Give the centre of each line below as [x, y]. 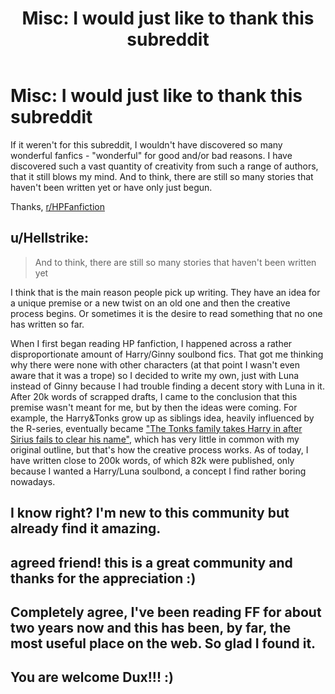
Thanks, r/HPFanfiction [57, 206]
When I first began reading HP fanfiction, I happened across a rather [151, 343]
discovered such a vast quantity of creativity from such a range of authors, [164, 166]
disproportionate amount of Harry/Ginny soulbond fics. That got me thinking [167, 354]
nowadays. [33, 481]
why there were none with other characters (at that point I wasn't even [155, 364]
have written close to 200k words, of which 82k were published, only [152, 460]
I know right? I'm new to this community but [150, 513]
